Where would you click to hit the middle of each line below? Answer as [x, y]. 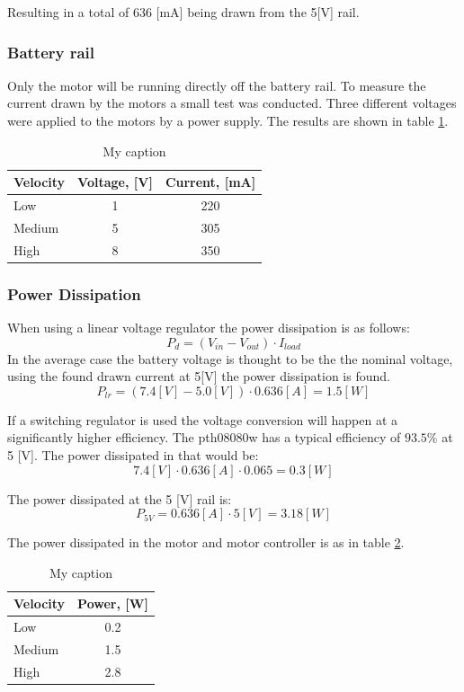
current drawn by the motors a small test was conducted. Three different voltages [232, 103]
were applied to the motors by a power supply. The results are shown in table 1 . [228, 120]
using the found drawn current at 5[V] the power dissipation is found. [199, 376]
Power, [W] [113, 603]
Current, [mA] [210, 182]
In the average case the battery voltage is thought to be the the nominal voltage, [230, 358]
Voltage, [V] [115, 182]
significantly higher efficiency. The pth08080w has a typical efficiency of [204, 437]
